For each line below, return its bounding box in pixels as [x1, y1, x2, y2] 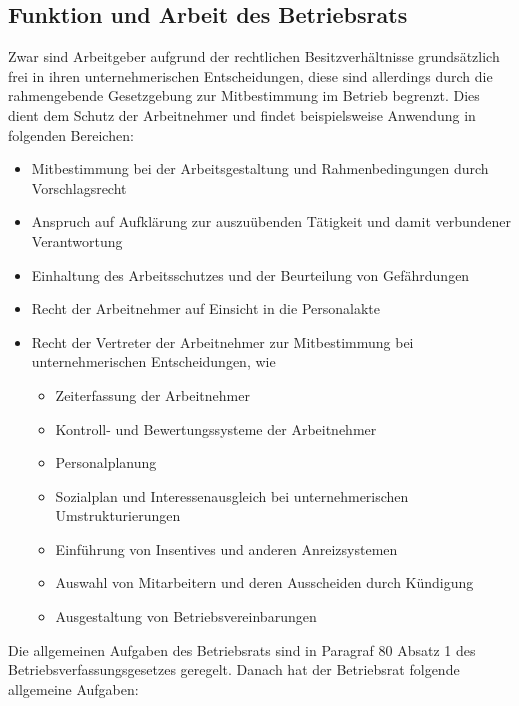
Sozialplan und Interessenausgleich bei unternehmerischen [55, 485, 409, 506]
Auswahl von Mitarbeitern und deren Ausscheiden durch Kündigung [55, 572, 474, 593]
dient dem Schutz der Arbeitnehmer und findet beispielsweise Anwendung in [8, 104, 476, 125]
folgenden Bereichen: [8, 124, 134, 145]
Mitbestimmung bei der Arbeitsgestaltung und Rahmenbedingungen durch [31, 158, 489, 179]
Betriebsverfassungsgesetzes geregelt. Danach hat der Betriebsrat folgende [8, 659, 460, 680]
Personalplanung [55, 452, 157, 473]
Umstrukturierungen [55, 505, 181, 526]
